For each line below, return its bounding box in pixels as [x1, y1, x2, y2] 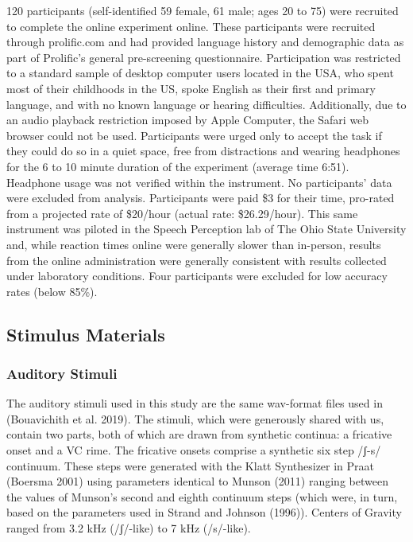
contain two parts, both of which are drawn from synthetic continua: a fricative [6, 426, 392, 443]
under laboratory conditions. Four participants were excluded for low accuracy [6, 267, 388, 284]
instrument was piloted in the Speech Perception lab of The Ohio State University [6, 220, 407, 237]
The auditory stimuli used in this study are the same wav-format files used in [6, 395, 383, 411]
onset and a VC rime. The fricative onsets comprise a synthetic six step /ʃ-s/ [6, 442, 381, 458]
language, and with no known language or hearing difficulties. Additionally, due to [6, 96, 407, 112]
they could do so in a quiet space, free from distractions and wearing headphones [6, 142, 400, 159]
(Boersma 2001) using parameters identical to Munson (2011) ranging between [6, 473, 388, 489]
